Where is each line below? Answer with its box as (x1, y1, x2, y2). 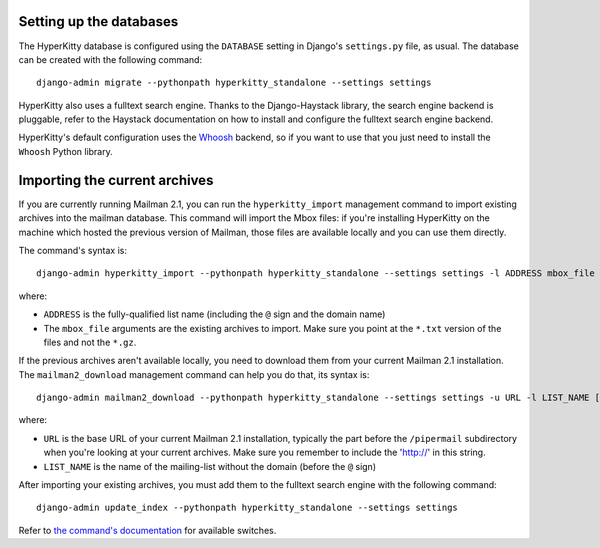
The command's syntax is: (18, 244, 127, 256)
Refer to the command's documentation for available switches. (18, 524, 277, 536)
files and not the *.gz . (43, 336, 137, 348)
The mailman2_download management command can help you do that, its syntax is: (18, 368, 370, 380)
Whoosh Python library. (18, 145, 114, 157)
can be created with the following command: (18, 53, 203, 65)
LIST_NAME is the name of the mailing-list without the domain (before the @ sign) (43, 460, 377, 472)
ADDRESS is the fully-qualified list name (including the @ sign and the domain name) (43, 308, 386, 320)
